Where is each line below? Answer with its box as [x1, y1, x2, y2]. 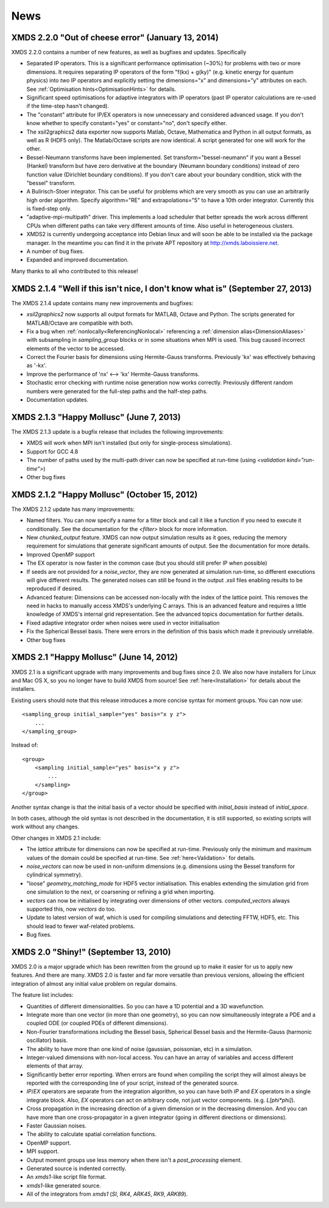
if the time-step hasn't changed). [26, 103, 110, 110]
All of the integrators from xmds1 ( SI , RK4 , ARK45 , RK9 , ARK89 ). [26, 1190, 188, 1198]
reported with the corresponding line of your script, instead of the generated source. [26, 1079, 239, 1087]
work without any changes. [11, 823, 79, 830]
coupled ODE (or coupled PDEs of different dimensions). [26, 1019, 168, 1027]
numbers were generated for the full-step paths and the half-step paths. [26, 388, 208, 395]
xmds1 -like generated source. [26, 1182, 101, 1189]
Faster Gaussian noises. [26, 1122, 87, 1129]
